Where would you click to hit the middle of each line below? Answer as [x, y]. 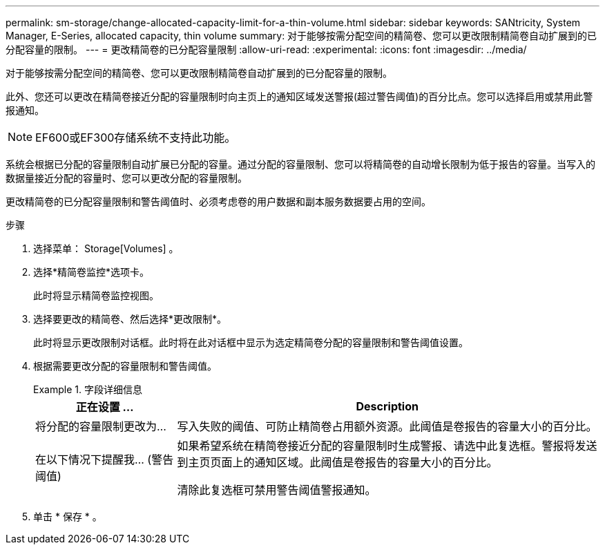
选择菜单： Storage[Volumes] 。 [106, 248]
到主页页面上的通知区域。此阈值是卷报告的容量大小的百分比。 [337, 462]
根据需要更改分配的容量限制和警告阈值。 [125, 366]
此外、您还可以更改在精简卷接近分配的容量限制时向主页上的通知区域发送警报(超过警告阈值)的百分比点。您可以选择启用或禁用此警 [299, 96]
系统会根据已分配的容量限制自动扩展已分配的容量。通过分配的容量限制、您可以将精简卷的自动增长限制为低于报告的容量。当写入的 [300, 164]
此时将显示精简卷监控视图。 [96, 295]
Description [387, 406]
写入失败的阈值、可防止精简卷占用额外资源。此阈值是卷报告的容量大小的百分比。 [387, 426]
